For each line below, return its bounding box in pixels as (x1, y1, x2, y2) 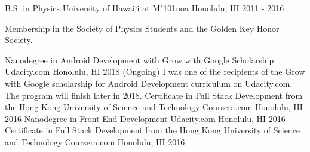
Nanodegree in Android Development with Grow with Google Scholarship (5, 53, 274, 66)
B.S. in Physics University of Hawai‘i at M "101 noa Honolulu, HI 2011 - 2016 (5, 2, 284, 14)
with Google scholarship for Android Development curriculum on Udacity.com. (5, 77, 293, 89)
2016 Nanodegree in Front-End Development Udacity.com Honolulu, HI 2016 (5, 112, 286, 124)
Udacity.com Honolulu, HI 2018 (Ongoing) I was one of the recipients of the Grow (5, 65, 305, 78)
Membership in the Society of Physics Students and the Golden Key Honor (5, 22, 280, 34)
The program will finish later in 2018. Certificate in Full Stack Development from (5, 89, 303, 101)
